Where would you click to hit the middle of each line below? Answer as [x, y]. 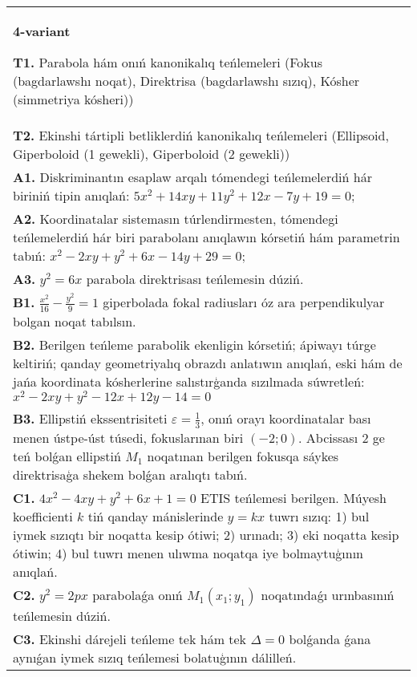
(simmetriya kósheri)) [73, 99]
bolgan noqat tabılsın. [75, 321]
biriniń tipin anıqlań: [71, 195]
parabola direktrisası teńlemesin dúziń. [195, 279]
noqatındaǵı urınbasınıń [328, 594]
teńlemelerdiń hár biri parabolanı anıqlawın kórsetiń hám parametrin [206, 237]
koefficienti [43, 516]
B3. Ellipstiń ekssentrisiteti [90, 419]
